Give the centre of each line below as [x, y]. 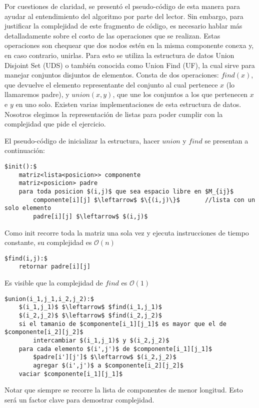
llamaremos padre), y [37, 94]
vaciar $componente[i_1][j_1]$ [71, 374]
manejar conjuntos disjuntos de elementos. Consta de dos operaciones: [112, 75]
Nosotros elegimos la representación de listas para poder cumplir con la [114, 114]
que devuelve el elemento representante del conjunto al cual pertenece [111, 84]
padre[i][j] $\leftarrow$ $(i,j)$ [90, 216]
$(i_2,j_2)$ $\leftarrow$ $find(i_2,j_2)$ [90, 315]
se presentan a [226, 140]
